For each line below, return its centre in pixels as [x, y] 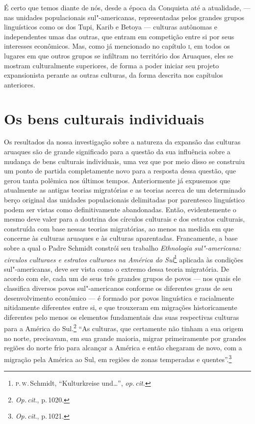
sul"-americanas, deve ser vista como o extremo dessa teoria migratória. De [117, 269]
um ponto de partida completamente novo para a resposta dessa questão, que [120, 171]
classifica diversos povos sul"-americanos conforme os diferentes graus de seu [118, 288]
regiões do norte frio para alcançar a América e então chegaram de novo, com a [123, 348]
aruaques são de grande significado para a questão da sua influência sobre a [117, 152]
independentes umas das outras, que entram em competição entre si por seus [119, 36]
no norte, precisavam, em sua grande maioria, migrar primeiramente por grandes [125, 338]
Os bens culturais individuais [104, 118]
